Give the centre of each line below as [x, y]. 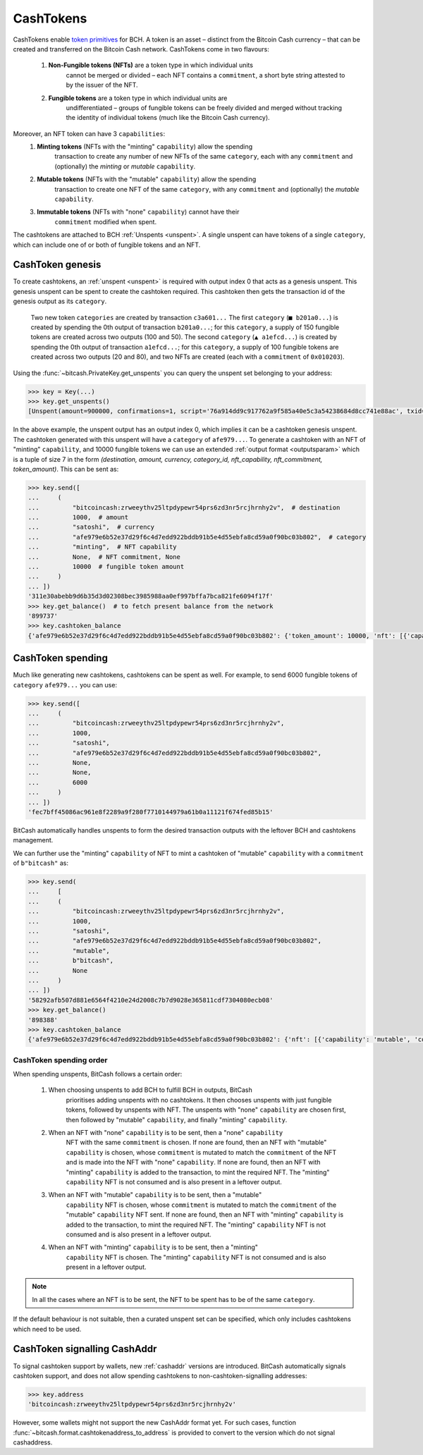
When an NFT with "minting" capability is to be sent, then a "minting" [153, 1247]
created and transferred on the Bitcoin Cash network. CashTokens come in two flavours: [141, 49]
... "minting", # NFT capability [102, 547]
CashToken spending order [60, 1060]
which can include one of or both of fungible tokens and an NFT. [107, 245]
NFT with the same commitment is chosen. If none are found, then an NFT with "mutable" [196, 1143]
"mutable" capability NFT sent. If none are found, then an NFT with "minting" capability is [205, 1215]
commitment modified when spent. [106, 221]
